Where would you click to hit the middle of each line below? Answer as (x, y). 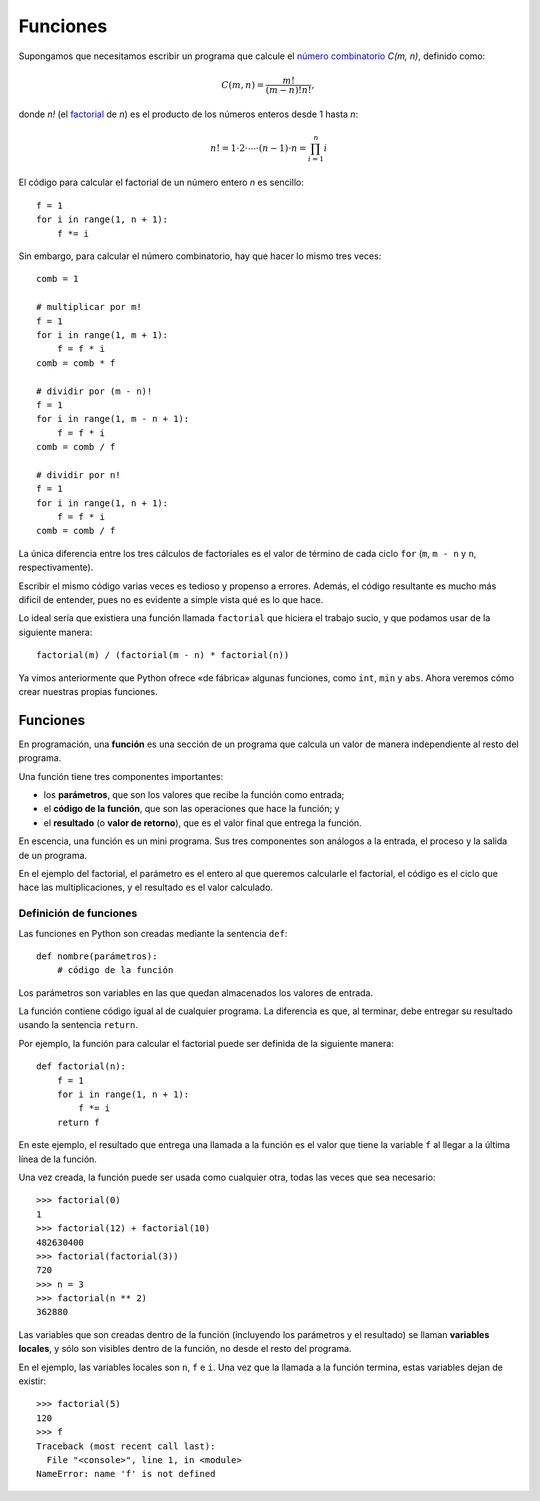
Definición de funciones (78, 913)
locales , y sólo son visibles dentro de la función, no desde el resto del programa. (185, 1349)
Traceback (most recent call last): (126, 1446)
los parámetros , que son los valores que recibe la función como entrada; (194, 795)
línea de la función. (57, 1159)
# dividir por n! (78, 474)
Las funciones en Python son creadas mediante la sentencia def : (153, 933)
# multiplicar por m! (89, 307)
